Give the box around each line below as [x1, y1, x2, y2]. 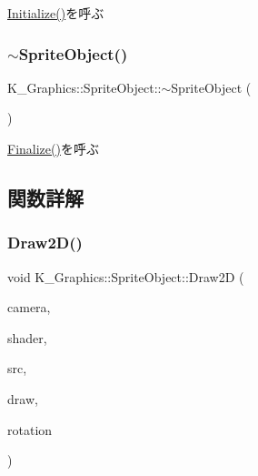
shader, [7, 328, 47, 347]
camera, [7, 298, 51, 317]
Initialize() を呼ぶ [7, 4, 104, 22]
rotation [7, 420, 53, 439]
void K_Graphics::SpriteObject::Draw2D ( [7, 267, 244, 286]
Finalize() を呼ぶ [7, 139, 99, 157]
